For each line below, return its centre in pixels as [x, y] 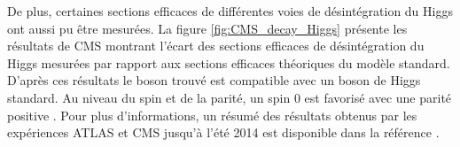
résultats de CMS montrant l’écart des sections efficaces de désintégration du [216, 46]
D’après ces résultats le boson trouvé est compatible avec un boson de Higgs [214, 80]
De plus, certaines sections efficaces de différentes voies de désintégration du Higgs [230, 11]
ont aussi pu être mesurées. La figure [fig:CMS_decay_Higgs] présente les [207, 28]
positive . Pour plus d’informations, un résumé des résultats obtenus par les [212, 115]
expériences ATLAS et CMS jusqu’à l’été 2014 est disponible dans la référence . [223, 132]
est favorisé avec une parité [378, 97]
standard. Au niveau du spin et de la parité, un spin [149, 97]
